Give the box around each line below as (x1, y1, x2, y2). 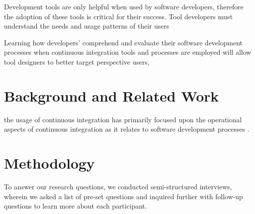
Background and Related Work (4, 85, 219, 106)
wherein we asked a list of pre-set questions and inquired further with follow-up (4, 191, 243, 201)
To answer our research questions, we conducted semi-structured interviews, (4, 181, 232, 191)
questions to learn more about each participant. (4, 201, 147, 211)
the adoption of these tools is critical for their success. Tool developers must (4, 11, 233, 21)
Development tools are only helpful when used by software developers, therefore (4, 1, 244, 11)
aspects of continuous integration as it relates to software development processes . (4, 124, 250, 134)
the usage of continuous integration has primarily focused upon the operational (4, 114, 242, 124)
